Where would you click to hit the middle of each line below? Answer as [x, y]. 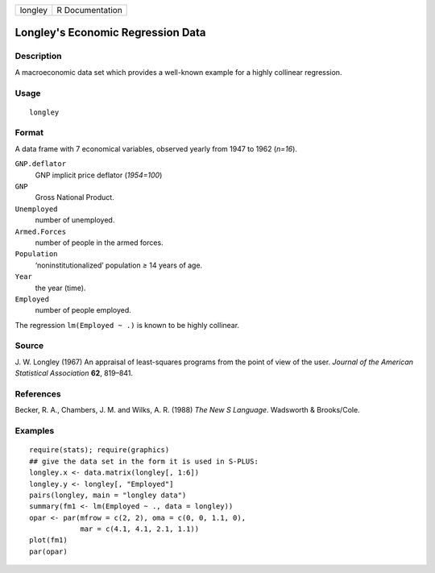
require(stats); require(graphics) [99, 450]
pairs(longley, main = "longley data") [108, 495]
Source [29, 346]
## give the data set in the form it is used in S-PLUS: [144, 461]
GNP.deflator [41, 164]
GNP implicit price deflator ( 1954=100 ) [99, 175]
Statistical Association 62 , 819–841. [74, 373]
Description [38, 56]
